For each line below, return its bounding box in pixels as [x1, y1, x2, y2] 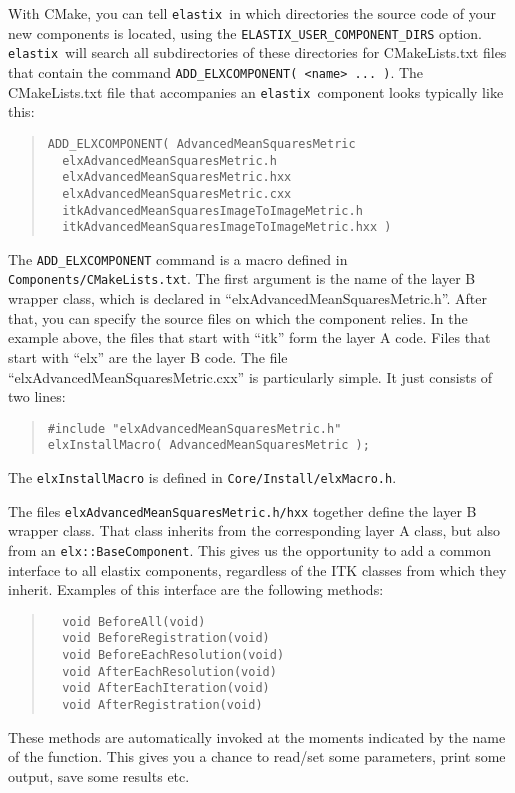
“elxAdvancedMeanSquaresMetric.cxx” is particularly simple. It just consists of [8, 366, 493, 387]
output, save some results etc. [8, 765, 190, 786]
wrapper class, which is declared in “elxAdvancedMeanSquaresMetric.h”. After [8, 288, 487, 309]
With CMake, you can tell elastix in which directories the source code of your [8, 3, 496, 23]
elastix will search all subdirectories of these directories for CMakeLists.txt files [8, 42, 507, 63]
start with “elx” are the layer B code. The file [8, 346, 288, 367]
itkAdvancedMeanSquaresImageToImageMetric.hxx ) [62, 220, 392, 235]
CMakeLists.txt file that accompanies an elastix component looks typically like [8, 81, 504, 102]
